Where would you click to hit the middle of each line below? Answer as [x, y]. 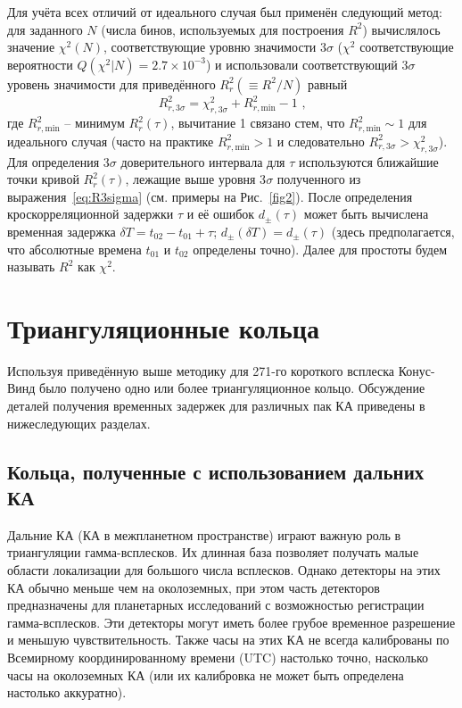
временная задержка [62, 231]
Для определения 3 [58, 161]
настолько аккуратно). [67, 692]
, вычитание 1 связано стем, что [258, 123]
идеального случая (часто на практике [111, 141]
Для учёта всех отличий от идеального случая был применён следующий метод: [225, 12]
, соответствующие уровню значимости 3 [214, 47]
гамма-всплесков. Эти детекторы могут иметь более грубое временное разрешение [231, 622]
